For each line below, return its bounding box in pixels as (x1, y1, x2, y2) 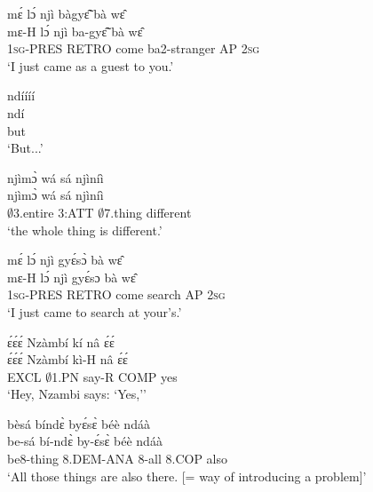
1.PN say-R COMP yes (52, 367, 178, 385)
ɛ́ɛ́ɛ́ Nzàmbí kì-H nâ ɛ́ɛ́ (7, 350, 128, 369)
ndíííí (7, 86, 36, 105)
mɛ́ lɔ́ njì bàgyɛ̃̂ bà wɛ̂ (7, 4, 125, 22)
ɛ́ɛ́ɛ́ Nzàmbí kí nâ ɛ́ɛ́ (7, 332, 115, 351)
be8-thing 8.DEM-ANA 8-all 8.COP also (7, 449, 228, 468)
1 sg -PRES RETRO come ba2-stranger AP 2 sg (7, 39, 260, 58)
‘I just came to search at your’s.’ (7, 302, 182, 321)
